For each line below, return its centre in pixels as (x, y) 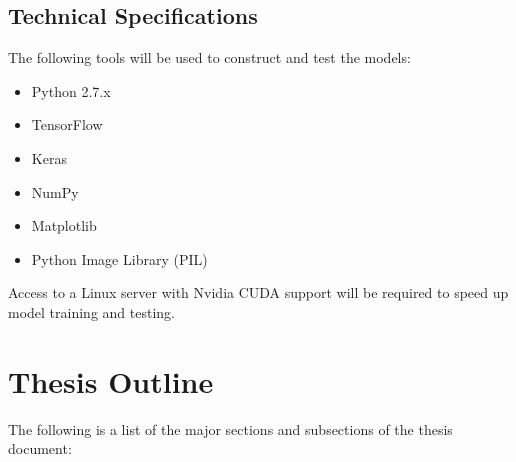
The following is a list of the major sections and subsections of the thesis (230, 428)
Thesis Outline (111, 380)
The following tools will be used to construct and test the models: (209, 57)
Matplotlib (64, 225)
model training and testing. (91, 311)
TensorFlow (67, 124)
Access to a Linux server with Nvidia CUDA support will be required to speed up (258, 292)
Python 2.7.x (71, 90)
